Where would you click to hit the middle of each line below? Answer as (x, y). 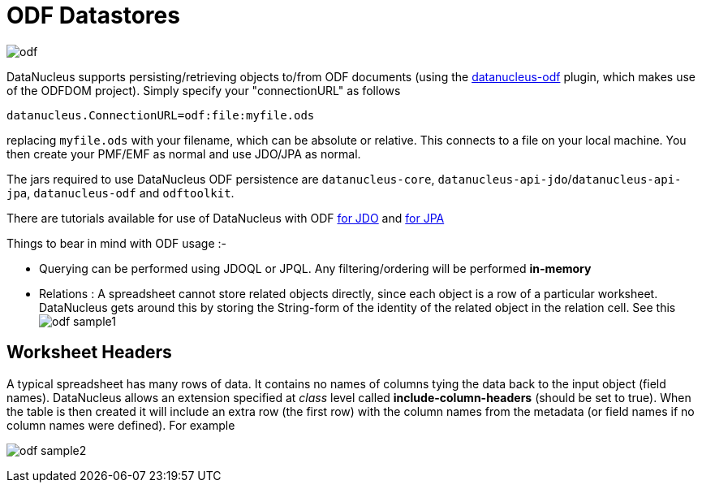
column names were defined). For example (121, 425)
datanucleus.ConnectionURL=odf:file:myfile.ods (161, 115)
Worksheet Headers (89, 353)
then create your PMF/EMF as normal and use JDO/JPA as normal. (184, 154)
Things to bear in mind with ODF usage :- (116, 243)
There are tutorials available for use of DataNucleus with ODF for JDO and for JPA (226, 218)
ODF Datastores (93, 15)
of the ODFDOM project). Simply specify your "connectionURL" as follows (204, 90)
